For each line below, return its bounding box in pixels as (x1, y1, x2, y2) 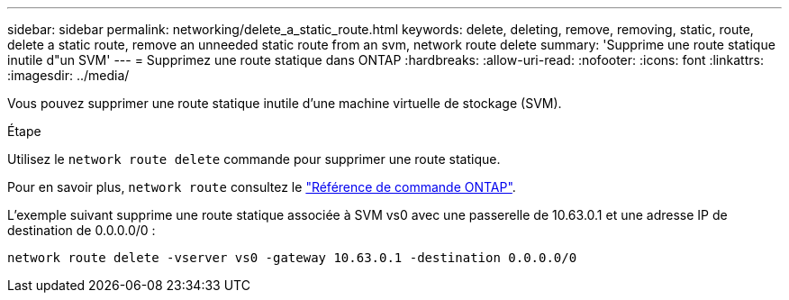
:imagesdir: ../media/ (7, 68, 130, 83)
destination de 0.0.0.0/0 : (7, 223, 156, 238)
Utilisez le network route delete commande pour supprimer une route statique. (7, 151, 501, 167)
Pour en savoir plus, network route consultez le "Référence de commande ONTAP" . (7, 179, 516, 195)
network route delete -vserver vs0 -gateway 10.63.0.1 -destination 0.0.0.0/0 (7, 250, 577, 265)
